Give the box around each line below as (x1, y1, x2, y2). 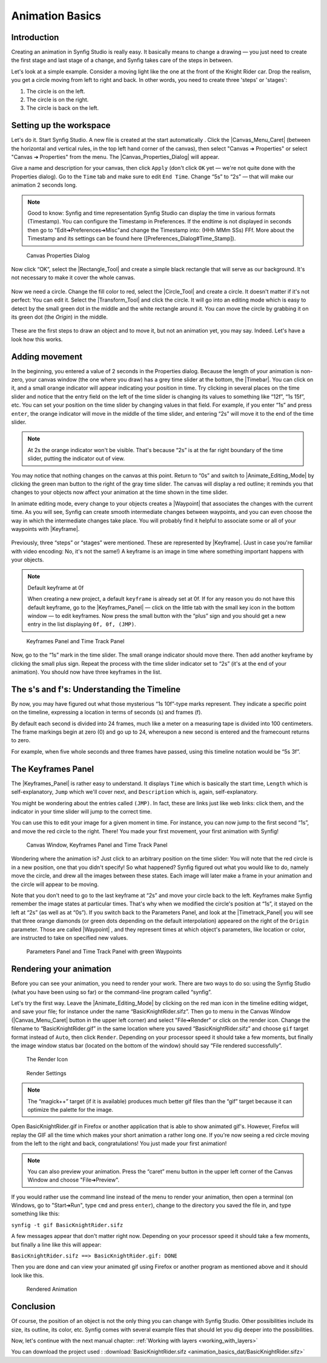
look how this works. (11, 336, 63, 343)
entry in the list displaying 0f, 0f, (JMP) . (27, 621, 136, 628)
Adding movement (11, 351, 83, 362)
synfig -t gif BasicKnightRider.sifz (11, 1222, 124, 1228)
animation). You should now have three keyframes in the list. (11, 668, 162, 675)
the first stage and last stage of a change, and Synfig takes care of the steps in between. (11, 56, 233, 64)
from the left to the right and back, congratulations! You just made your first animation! (11, 1140, 227, 1147)
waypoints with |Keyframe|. (11, 525, 80, 532)
